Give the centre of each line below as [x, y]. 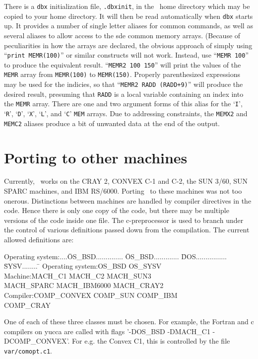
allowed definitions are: [39, 240]
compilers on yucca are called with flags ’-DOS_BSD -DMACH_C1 [107, 331]
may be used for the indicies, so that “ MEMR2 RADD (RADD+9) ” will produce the [124, 84]
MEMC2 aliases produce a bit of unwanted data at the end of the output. [112, 123]
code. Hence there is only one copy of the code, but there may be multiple [117, 210]
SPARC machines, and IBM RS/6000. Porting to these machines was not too [123, 191]
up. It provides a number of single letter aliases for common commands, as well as [129, 26]
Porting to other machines [96, 157]
